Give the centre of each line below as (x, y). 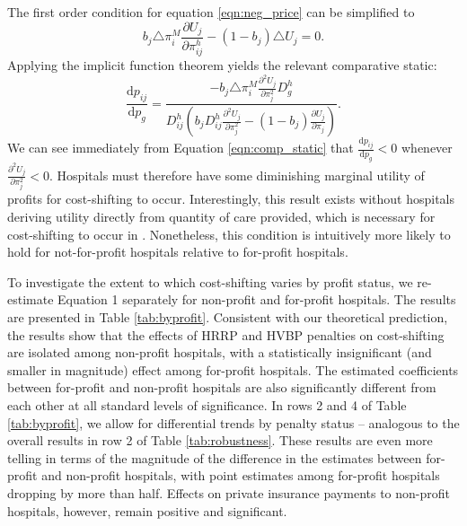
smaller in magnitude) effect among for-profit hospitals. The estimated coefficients (233, 369)
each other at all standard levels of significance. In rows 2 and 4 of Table (207, 404)
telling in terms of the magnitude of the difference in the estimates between (215, 457)
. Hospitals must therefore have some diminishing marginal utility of (237, 175)
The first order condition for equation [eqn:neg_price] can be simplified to (211, 12)
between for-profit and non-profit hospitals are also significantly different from (222, 387)
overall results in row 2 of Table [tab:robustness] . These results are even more (220, 440)
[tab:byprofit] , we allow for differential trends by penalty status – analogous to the (233, 422)
